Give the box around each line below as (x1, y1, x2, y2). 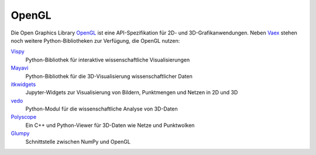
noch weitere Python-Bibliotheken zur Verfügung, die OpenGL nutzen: (11, 37, 180, 44)
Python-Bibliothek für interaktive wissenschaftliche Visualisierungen (25, 56, 190, 63)
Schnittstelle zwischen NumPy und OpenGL (25, 138, 131, 145)
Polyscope (11, 113, 37, 120)
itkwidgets (11, 81, 36, 88)
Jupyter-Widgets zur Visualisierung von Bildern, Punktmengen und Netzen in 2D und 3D (25, 89, 238, 96)
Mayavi (11, 64, 29, 71)
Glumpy (11, 130, 30, 137)
